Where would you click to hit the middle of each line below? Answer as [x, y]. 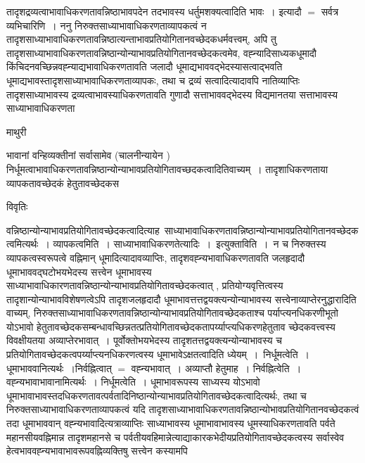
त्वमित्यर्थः [23, 244]
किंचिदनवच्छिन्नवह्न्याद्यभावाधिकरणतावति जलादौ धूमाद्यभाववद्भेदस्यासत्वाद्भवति [145, 66]
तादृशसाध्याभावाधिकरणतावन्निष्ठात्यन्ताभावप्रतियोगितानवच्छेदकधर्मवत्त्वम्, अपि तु [141, 39]
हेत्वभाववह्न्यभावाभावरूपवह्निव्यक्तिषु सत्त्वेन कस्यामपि [97, 451]
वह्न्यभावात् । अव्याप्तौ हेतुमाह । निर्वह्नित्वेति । [216, 368]
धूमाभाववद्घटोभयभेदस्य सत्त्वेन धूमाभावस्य [79, 271]
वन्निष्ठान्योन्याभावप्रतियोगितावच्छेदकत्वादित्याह [83, 230]
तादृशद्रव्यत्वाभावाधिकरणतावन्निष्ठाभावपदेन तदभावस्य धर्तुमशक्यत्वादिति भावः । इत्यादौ [154, 11]
